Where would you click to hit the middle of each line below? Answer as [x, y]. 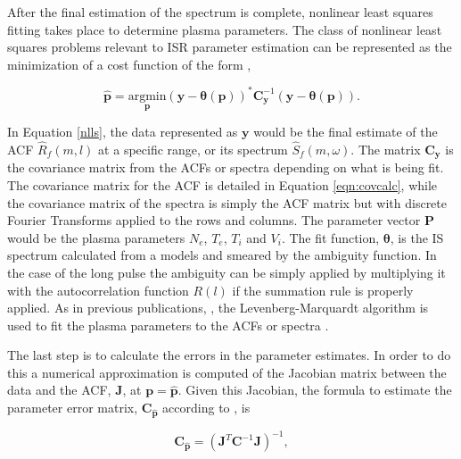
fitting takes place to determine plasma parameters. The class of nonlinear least [225, 29]
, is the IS [417, 237]
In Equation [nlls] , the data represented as [123, 132]
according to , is [206, 408]
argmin [147, 96]
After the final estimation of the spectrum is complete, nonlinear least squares [220, 12]
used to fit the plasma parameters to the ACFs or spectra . [168, 325]
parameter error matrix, [73, 408]
